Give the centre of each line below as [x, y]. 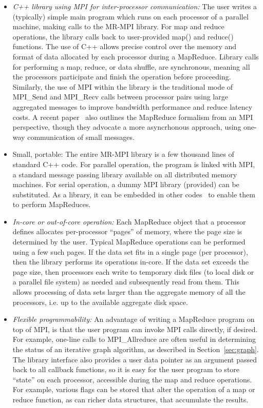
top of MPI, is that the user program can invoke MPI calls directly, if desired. [135, 329]
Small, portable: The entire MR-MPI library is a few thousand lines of [123, 154]
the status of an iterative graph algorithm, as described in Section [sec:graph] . [136, 349]
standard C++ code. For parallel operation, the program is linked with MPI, [134, 164]
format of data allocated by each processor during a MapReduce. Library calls [136, 56]
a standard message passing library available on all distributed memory [125, 174]
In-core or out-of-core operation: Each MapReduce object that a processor [129, 221]
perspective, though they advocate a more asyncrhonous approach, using [127, 127]
